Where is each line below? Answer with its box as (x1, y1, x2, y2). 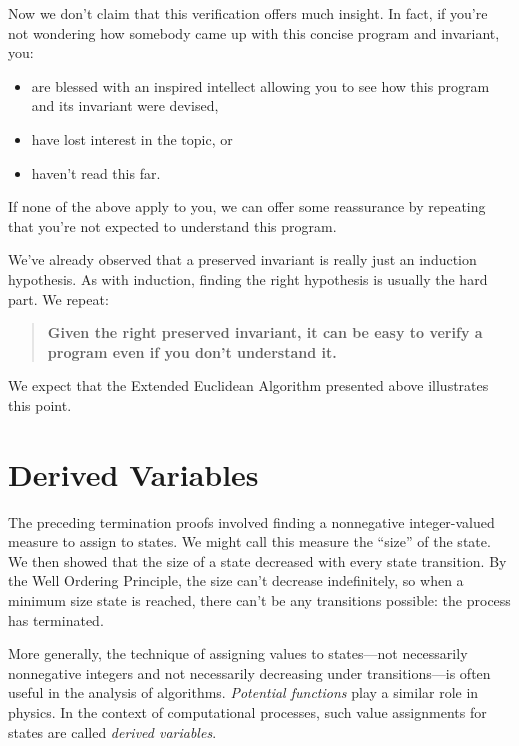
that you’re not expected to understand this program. (8, 215, 337, 236)
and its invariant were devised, (31, 95, 219, 116)
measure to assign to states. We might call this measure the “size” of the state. (8, 531, 491, 552)
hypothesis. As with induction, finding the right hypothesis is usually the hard (8, 268, 488, 289)
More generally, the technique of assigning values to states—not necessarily (8, 643, 468, 664)
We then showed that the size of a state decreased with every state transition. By (8, 550, 507, 571)
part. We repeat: (8, 288, 109, 309)
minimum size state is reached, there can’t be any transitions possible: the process (8, 590, 511, 610)
